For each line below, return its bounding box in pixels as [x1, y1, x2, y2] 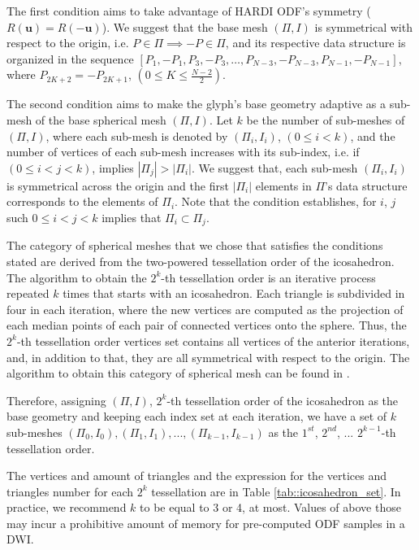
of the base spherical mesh [35, 111, 166, 128]
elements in [255, 177, 312, 194]
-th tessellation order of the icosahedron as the [166, 391, 399, 408]
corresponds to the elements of [6, 193, 158, 210]
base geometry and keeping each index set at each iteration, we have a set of [6, 408, 387, 425]
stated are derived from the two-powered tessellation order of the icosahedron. [6, 252, 395, 269]
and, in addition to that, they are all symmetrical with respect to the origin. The [6, 348, 410, 365]
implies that [102, 208, 162, 225]
